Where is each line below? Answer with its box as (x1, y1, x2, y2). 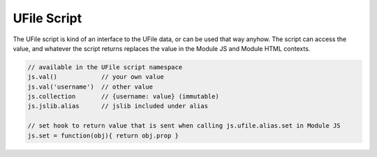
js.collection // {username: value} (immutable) (27, 93, 219, 100)
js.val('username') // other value (27, 82, 154, 91)
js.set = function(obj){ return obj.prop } (27, 131, 179, 140)
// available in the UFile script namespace (27, 63, 183, 71)
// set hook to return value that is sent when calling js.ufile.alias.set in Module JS (27, 122, 341, 130)
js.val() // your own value (27, 73, 164, 81)
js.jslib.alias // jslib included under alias (27, 102, 209, 110)
